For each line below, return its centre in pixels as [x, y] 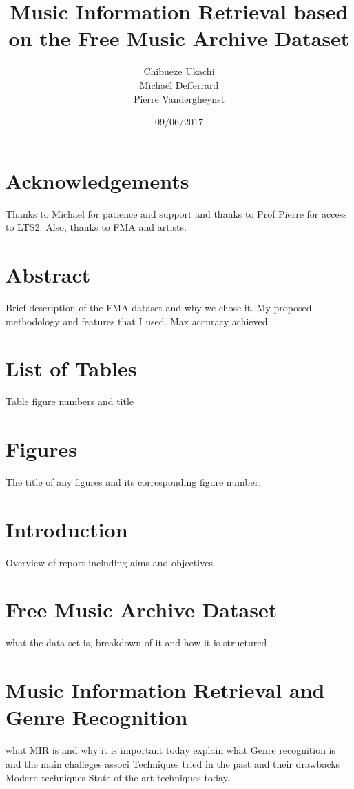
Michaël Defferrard [179, 84]
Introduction [67, 529]
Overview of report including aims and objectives [109, 562]
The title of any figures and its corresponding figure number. [134, 481]
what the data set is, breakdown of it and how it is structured [136, 643]
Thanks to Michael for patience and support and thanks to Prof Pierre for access [176, 213]
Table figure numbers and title [70, 401]
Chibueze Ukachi [179, 71]
